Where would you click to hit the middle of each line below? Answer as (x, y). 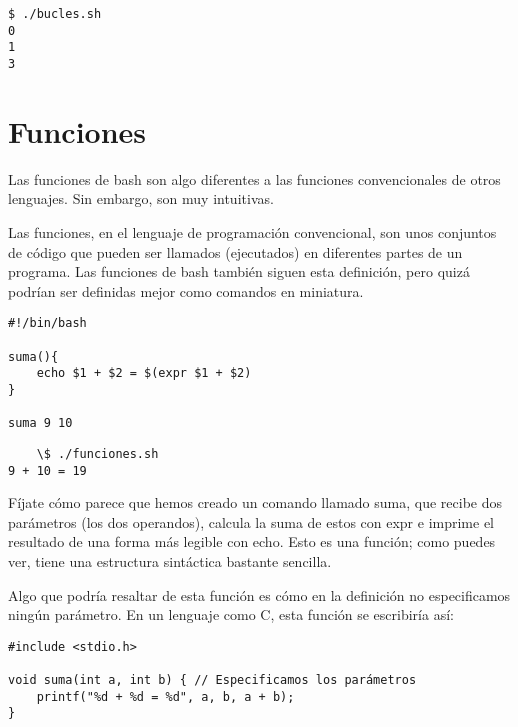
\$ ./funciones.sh (97, 453)
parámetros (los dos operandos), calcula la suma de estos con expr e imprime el (251, 521)
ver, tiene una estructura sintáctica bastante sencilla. (170, 561)
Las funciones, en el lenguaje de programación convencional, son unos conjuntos (252, 231)
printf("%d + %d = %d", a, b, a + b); (165, 696)
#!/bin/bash (47, 323)
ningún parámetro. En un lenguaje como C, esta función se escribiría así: (231, 614)
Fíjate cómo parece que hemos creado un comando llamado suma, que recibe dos (255, 502)
